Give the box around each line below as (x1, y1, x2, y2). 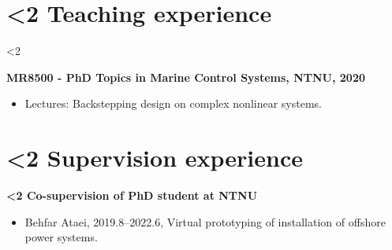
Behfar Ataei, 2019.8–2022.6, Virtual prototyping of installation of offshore (24, 213, 386, 230)
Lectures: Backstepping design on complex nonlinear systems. (24, 95, 322, 112)
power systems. (24, 229, 98, 245)
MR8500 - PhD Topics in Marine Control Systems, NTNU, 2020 (6, 68, 365, 85)
